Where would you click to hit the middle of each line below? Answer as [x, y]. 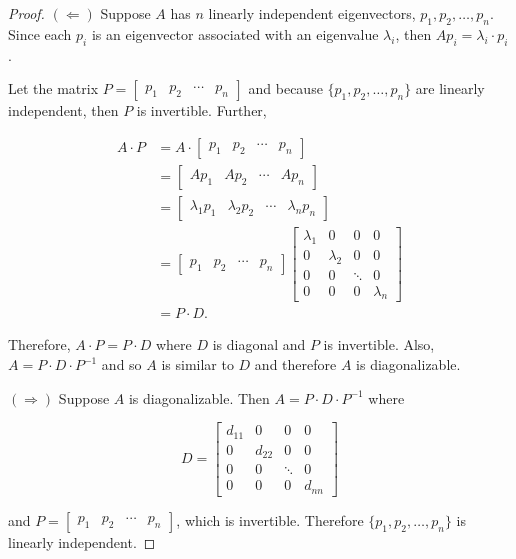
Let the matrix [53, 88]
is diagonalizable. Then [199, 397]
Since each [40, 33]
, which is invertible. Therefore [270, 519]
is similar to [197, 364]
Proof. [26, 13]
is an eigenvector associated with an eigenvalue [235, 33]
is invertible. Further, [201, 110]
